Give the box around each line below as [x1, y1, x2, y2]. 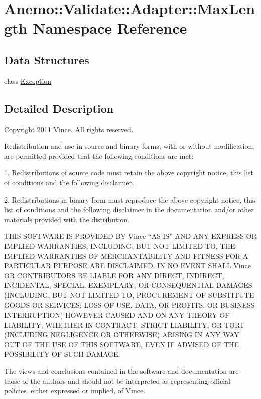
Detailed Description [4, 100, 114, 116]
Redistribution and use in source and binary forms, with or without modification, [4, 141, 254, 151]
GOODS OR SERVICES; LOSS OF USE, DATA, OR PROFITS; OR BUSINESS [4, 300, 255, 310]
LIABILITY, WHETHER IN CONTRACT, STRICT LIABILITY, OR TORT [4, 319, 245, 330]
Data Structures [4, 52, 89, 67]
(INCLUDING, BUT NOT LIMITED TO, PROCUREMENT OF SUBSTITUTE [4, 289, 254, 300]
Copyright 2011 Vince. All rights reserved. [4, 124, 134, 134]
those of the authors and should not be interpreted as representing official [4, 375, 230, 386]
